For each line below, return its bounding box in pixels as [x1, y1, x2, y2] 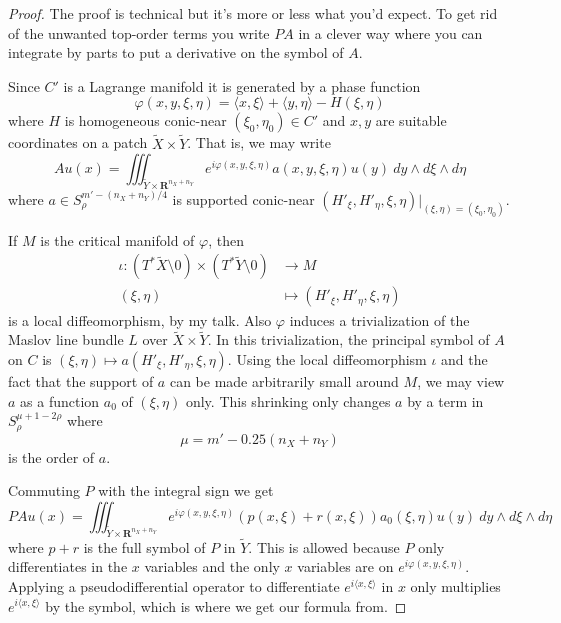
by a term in [407, 390, 484, 411]
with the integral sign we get [98, 480, 274, 501]
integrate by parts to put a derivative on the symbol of [8, 42, 344, 63]
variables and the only [144, 556, 280, 577]
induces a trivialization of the [289, 309, 470, 330]
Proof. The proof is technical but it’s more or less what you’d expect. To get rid [8, 3, 498, 23]
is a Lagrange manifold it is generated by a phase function [63, 75, 421, 96]
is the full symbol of [83, 536, 206, 557]
